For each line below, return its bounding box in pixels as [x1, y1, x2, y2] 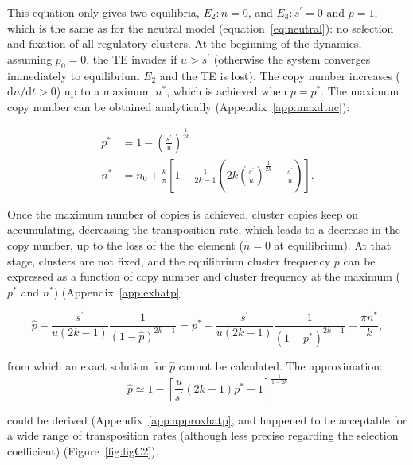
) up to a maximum [56, 83, 152, 99]
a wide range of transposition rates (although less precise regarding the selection [7, 427, 399, 444]
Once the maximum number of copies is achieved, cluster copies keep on [7, 205, 358, 222]
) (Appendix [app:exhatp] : [53, 283, 183, 300]
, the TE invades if [86, 50, 177, 67]
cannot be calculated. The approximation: [178, 357, 383, 374]
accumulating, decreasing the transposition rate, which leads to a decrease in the [7, 221, 401, 238]
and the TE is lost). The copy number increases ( [159, 67, 400, 83]
